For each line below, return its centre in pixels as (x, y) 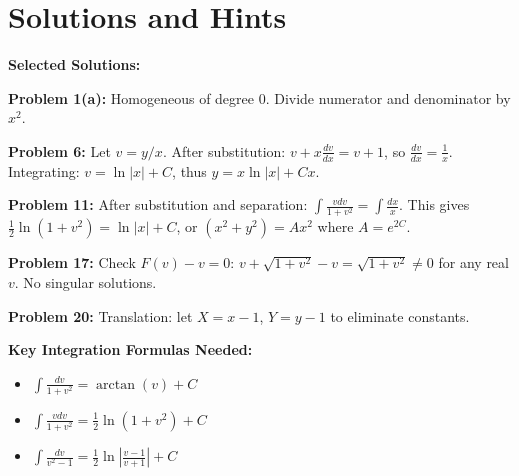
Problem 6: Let (59, 150)
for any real (473, 262)
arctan (116, 384)
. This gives (434, 204)
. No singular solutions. (85, 282)
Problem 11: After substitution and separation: (158, 204)
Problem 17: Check (72, 262)
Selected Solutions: (74, 64)
